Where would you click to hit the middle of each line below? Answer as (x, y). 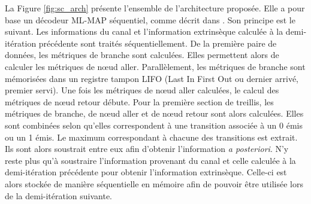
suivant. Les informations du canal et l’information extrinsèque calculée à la (144, 31)
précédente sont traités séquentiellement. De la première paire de (158, 43)
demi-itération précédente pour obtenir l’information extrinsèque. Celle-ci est (146, 172)
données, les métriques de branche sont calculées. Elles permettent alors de (142, 55)
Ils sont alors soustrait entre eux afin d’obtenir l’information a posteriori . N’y (147, 149)
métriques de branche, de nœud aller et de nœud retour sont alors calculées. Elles (154, 113)
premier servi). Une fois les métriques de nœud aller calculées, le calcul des (142, 90)
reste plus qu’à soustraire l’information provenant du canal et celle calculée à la (150, 160)
